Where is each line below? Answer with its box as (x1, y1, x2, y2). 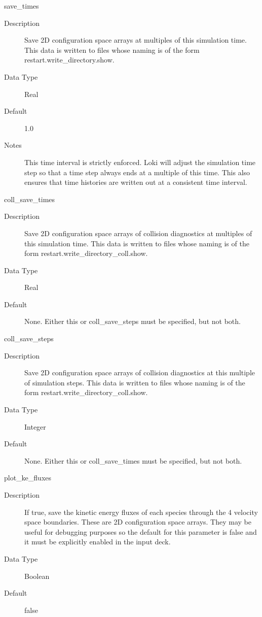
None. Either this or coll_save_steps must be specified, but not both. (24, 316, 241, 327)
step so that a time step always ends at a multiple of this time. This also (24, 167, 250, 177)
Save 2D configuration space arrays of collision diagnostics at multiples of (24, 228, 252, 238)
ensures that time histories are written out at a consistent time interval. (24, 177, 247, 187)
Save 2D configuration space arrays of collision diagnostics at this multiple (24, 367, 255, 378)
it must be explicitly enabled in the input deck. (24, 536, 171, 547)
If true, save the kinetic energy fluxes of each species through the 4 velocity (24, 506, 258, 517)
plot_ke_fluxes (4, 472, 52, 483)
